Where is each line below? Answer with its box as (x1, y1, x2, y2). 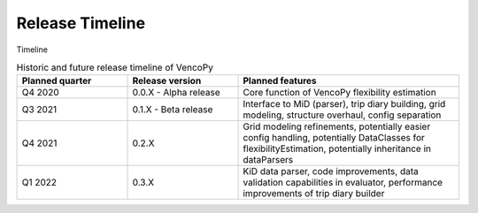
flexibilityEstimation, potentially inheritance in (243, 142, 431, 155)
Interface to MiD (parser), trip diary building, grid (243, 98, 446, 110)
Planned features (243, 75, 317, 87)
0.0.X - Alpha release (132, 87, 220, 99)
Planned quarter (21, 75, 92, 87)
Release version (132, 75, 202, 87)
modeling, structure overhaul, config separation (243, 109, 442, 121)
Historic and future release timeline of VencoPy (16, 62, 214, 74)
